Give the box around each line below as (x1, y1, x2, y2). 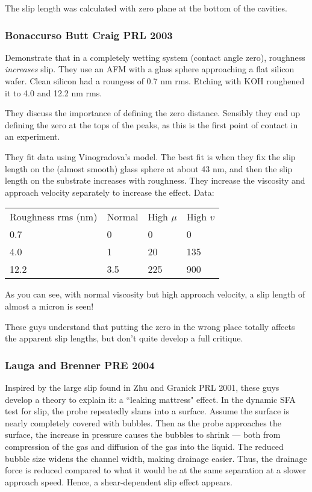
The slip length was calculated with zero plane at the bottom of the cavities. (5, 2, 287, 14)
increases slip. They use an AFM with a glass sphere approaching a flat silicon (5, 63, 295, 75)
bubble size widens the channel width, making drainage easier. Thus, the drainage (5, 452, 307, 464)
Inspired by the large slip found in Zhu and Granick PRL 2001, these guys (5, 381, 279, 393)
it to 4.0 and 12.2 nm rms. (5, 86, 102, 99)
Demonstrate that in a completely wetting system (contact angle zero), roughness (5, 51, 305, 63)
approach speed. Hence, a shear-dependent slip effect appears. (5, 475, 233, 488)
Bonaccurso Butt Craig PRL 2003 (5, 27, 173, 42)
